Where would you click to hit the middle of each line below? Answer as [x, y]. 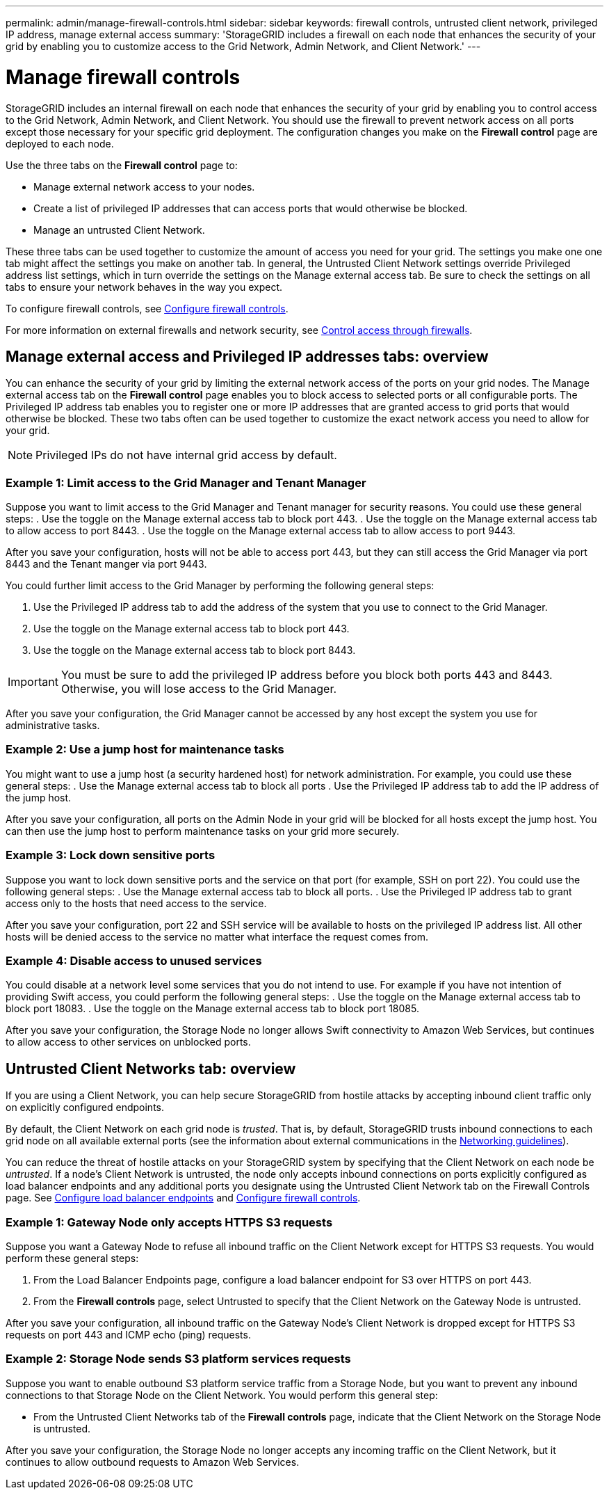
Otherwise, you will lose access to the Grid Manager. [199, 689]
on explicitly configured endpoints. [85, 1108]
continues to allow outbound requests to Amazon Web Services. [153, 1462]
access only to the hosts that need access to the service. [136, 903]
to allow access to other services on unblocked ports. [128, 1042]
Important [33, 682]
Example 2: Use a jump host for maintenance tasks [145, 750]
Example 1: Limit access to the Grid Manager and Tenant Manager [186, 482]
